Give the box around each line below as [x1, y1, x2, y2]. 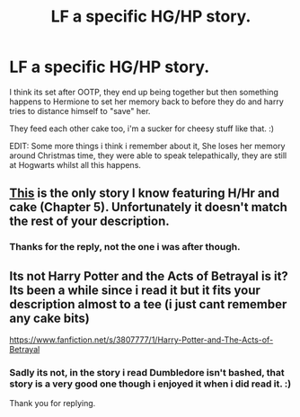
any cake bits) [9, 310, 90, 325]
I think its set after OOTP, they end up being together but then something [9, 86, 278, 97]
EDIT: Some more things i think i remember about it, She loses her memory [9, 140, 286, 151]
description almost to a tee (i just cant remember [9, 297, 287, 312]
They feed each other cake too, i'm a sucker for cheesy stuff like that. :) [9, 123, 275, 134]
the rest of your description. [9, 214, 171, 229]
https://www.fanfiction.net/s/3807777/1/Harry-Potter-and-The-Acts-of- [9, 334, 274, 345]
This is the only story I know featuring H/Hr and [9, 186, 280, 201]
